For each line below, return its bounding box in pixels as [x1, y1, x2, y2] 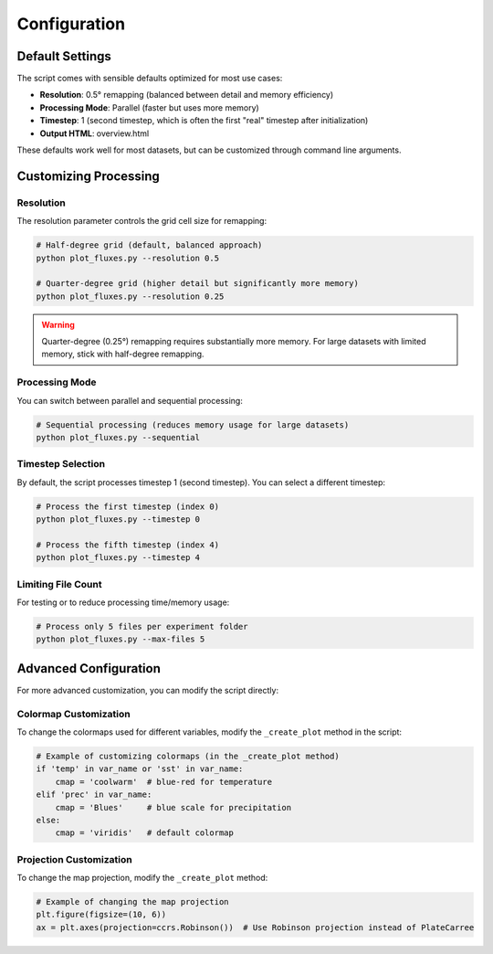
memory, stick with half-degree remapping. [41, 348, 205, 360]
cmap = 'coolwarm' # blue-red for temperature [55, 777, 273, 787]
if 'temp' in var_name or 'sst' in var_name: [36, 764, 244, 774]
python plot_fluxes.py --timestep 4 [36, 553, 201, 563]
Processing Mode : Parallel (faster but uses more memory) [39, 101, 259, 113]
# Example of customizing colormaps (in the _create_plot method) [36, 751, 340, 762]
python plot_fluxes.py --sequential [36, 432, 201, 442]
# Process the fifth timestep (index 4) [36, 539, 219, 550]
